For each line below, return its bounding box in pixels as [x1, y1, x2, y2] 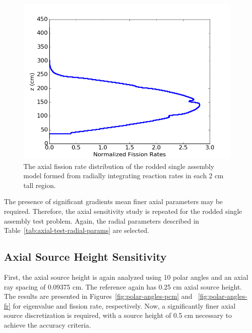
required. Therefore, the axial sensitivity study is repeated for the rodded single [4, 206, 242, 216]
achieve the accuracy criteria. [4, 319, 91, 330]
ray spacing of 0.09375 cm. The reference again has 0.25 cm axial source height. [4, 281, 242, 291]
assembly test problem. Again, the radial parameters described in [4, 215, 199, 226]
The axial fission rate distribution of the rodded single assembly [23, 161, 214, 171]
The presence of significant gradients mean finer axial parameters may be [4, 196, 223, 207]
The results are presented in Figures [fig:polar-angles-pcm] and [4, 291, 192, 301]
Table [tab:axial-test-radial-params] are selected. [4, 225, 149, 235]
